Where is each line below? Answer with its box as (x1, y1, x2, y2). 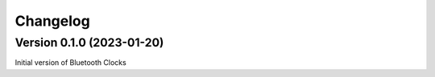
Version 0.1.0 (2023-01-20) (14, 35, 164, 50)
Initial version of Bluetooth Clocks (14, 58, 126, 67)
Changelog (14, 12, 90, 30)
